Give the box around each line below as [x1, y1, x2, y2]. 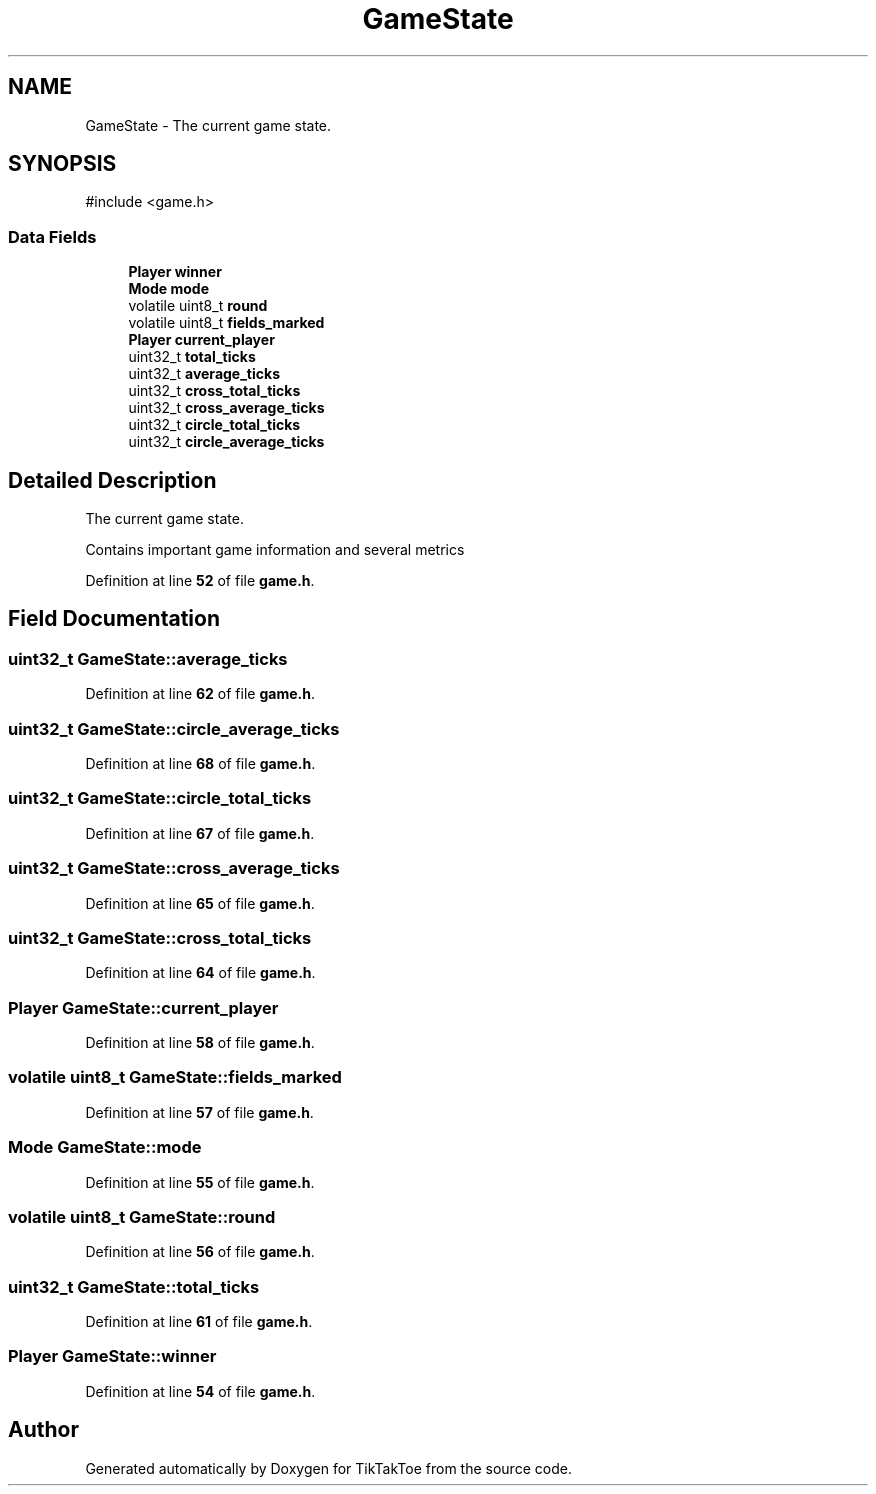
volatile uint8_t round [128, 297, 268, 315]
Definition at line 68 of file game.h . [85, 755, 316, 772]
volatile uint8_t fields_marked [128, 314, 325, 332]
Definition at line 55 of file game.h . [85, 1173, 315, 1191]
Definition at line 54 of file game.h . [85, 1382, 316, 1400]
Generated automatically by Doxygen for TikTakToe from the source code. [85, 1459, 572, 1477]
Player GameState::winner [8, 1346, 217, 1367]
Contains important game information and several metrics [85, 541, 465, 559]
